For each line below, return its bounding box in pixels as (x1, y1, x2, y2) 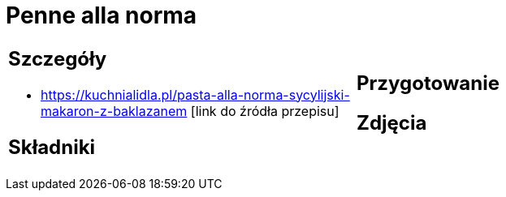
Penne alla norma (6, 2, 197, 29)
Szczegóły (8, 46, 107, 71)
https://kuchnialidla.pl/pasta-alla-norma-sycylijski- (41, 86, 350, 103)
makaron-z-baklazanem (41, 102, 188, 119)
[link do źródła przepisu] (190, 102, 339, 119)
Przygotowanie (357, 71, 500, 95)
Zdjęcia (357, 110, 427, 135)
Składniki (8, 135, 96, 159)
